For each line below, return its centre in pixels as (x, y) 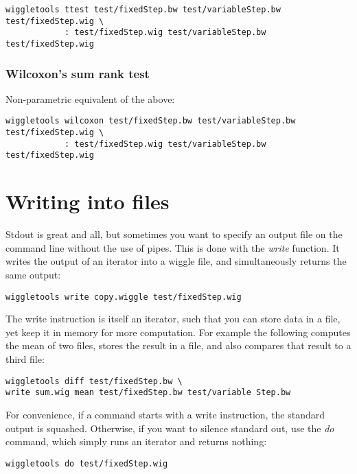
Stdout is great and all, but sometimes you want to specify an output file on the (174, 234)
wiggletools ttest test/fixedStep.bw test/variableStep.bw (143, 10)
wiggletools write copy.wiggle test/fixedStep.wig (124, 297)
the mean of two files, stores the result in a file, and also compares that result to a (178, 345)
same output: (33, 274)
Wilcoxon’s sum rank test (78, 73)
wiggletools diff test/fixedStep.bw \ (94, 381)
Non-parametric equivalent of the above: (90, 98)
